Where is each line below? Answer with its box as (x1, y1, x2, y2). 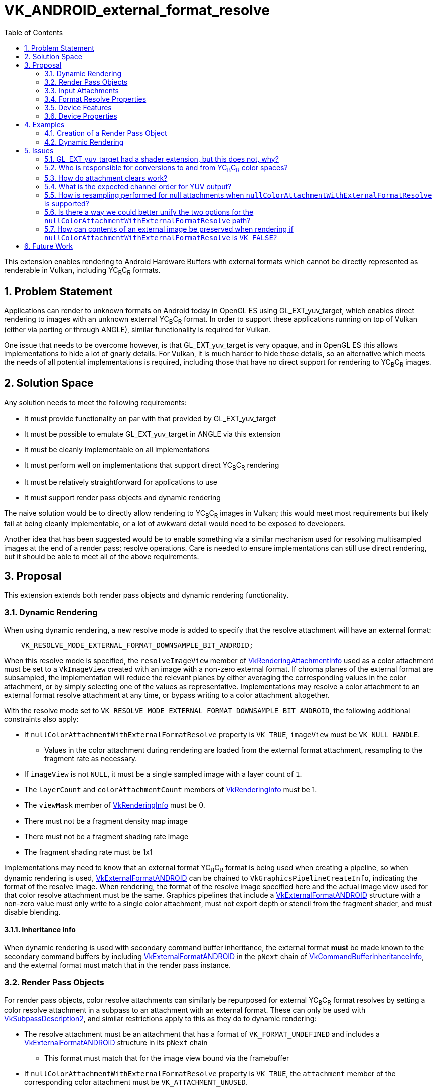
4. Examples (24, 120, 65, 129)
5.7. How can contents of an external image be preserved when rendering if (44, 224, 294, 233)
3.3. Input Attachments (44, 86, 119, 95)
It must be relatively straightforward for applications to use (24, 478, 217, 487)
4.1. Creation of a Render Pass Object (44, 128, 167, 138)
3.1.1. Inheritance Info (4, 925, 76, 934)
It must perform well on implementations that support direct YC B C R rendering (24, 460, 279, 471)
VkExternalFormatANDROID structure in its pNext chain (24, 1038, 208, 1047)
